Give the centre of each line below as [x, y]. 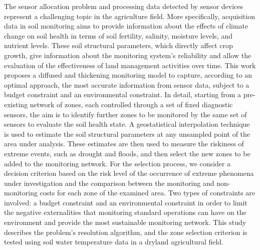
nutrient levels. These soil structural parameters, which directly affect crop [118, 45]
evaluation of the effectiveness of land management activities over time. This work [130, 65]
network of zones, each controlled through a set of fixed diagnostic [131, 104]
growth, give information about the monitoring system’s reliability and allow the [128, 55]
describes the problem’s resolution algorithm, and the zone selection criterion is [126, 232]
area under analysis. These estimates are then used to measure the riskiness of [124, 144]
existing [16, 104]
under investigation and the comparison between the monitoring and [109, 183]
